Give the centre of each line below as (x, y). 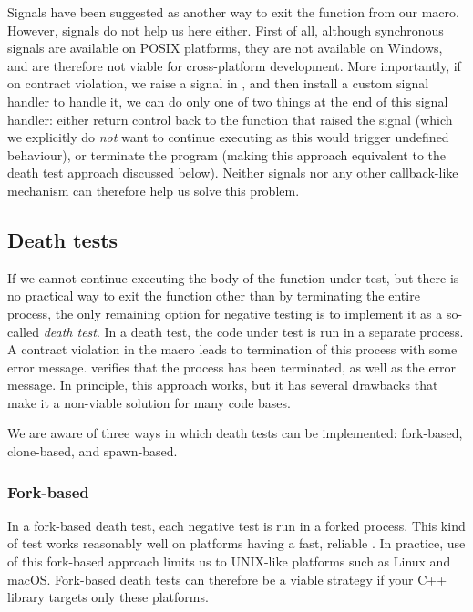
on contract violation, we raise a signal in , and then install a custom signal (218, 83)
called (23, 331)
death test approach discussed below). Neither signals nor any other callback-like (233, 173)
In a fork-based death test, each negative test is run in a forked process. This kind (236, 525)
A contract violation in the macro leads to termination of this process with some (232, 349)
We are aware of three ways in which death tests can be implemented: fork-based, (235, 433)
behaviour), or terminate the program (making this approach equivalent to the (227, 154)
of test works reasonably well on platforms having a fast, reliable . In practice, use (236, 543)
